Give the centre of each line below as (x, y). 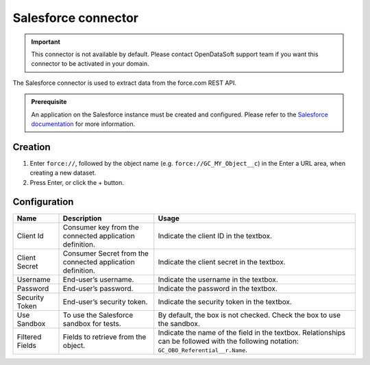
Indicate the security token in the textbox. (225, 302)
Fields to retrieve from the (104, 337)
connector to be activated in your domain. (90, 64)
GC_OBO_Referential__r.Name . (203, 350)
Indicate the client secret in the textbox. (222, 262)
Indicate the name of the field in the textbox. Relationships (252, 333)
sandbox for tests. (92, 324)
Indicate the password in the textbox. (218, 289)
